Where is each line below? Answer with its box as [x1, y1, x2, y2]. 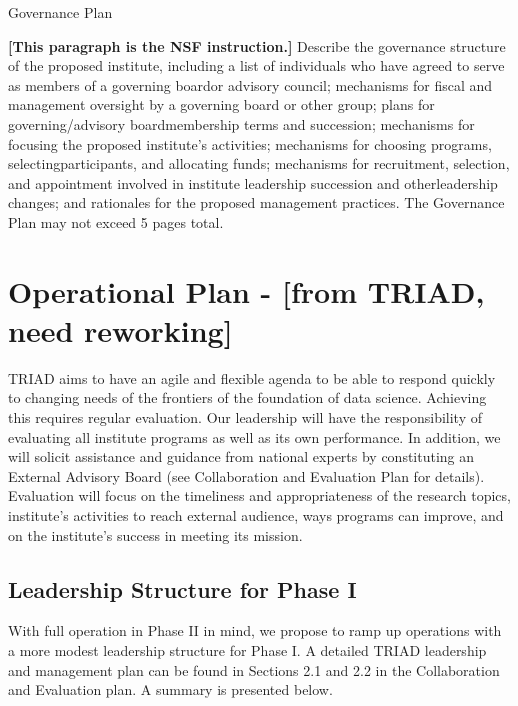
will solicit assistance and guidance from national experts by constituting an [8, 446, 475, 467]
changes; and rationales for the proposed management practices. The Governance [8, 192, 505, 213]
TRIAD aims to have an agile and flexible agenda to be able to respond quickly [8, 367, 496, 388]
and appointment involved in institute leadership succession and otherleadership [8, 172, 498, 193]
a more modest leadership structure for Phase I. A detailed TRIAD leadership [8, 639, 487, 660]
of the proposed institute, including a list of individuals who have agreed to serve [8, 55, 505, 76]
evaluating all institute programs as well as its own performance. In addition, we [8, 426, 501, 447]
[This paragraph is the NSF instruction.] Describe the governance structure [8, 35, 506, 56]
